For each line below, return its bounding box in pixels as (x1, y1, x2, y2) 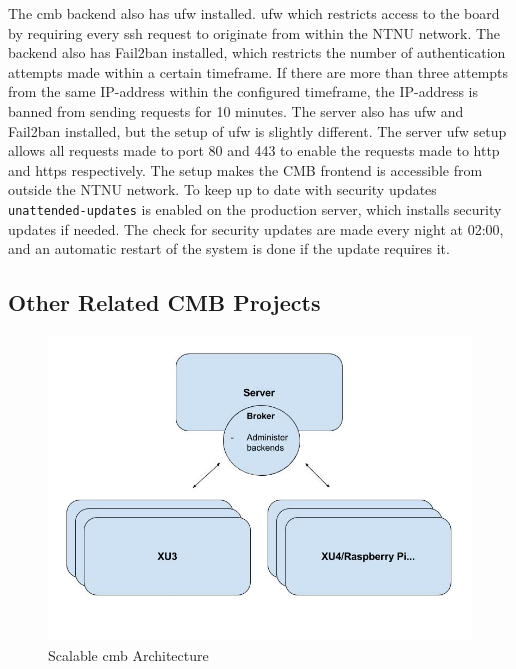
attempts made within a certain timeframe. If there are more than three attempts (8, 61, 509, 82)
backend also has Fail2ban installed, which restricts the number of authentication (8, 42, 506, 63)
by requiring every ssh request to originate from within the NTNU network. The (8, 22, 501, 43)
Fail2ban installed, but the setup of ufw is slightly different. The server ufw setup (8, 120, 507, 141)
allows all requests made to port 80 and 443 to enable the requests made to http (8, 140, 500, 161)
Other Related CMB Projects (8, 287, 321, 318)
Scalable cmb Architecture (48, 644, 209, 665)
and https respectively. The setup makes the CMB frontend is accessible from (8, 159, 483, 180)
